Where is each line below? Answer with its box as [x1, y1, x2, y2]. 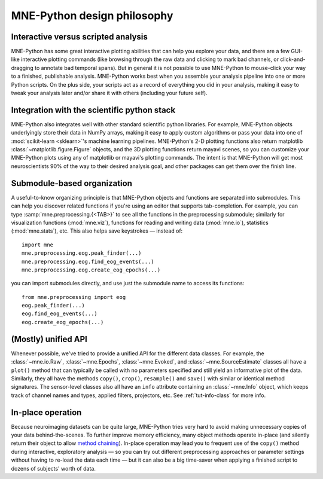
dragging [11, 64, 34, 71]
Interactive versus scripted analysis [11, 32, 148, 42]
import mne [22, 241, 54, 248]
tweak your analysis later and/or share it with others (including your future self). [11, 90, 208, 97]
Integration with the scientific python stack [11, 105, 176, 115]
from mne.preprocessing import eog [22, 294, 126, 300]
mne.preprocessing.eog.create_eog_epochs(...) [22, 266, 161, 273]
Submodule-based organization [11, 178, 133, 188]
